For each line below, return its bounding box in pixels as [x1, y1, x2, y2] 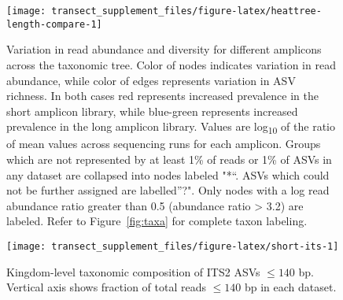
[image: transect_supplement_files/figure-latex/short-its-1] [6, 240, 339, 252]
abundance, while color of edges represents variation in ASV [6, 72, 296, 88]
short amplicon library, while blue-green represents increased [6, 102, 298, 119]
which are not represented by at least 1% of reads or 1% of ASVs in [6, 151, 332, 167]
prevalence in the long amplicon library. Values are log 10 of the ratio [6, 118, 335, 137]
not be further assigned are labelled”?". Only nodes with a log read [6, 182, 330, 198]
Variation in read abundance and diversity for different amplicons [6, 41, 322, 57]
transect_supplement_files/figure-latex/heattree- [51, 6, 322, 17]
